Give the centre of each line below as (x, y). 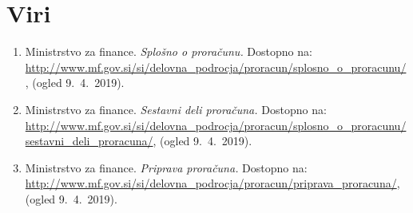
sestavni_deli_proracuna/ (89, 141)
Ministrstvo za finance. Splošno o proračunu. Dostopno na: (169, 51)
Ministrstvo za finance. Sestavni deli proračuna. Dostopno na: (176, 109)
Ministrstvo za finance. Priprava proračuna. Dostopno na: (166, 167)
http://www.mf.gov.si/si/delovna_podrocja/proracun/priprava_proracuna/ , (212, 183)
